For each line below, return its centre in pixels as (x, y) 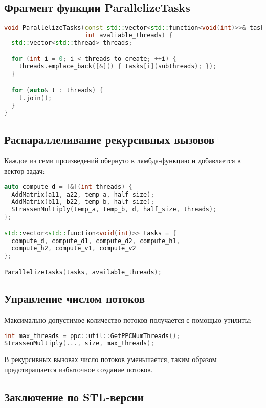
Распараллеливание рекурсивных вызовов (109, 139)
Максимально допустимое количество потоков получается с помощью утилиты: (128, 319)
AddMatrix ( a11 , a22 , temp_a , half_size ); (83, 194)
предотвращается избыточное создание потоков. (79, 369)
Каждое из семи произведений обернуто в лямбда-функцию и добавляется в (123, 161)
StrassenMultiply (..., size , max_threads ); (79, 343)
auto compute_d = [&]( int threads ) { (68, 187)
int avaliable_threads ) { (129, 35)
